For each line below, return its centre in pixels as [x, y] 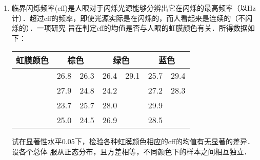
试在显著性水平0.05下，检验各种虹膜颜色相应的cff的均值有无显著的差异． [133, 141]
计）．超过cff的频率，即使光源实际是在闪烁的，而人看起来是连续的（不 [128, 18]
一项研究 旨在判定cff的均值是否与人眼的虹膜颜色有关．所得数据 [142, 28]
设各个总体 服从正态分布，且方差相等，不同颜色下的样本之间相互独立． [131, 151]
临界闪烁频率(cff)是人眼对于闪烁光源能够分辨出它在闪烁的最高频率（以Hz [134, 8]
